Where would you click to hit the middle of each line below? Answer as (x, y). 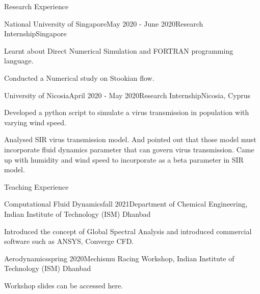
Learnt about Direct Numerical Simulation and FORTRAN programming (119, 50)
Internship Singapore (35, 33)
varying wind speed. (35, 122)
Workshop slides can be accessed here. (63, 285)
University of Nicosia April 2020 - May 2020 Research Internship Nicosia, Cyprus (127, 95)
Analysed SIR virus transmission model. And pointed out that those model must (130, 139)
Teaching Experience (36, 186)
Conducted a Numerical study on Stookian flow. (79, 77)
